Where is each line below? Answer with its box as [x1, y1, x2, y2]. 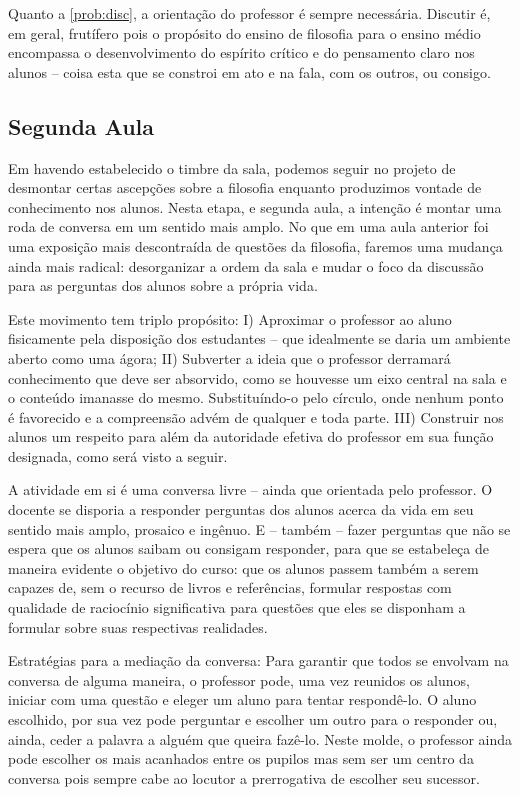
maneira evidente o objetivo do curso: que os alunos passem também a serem [8, 557, 479, 578]
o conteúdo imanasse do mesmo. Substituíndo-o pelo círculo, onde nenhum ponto [8, 387, 504, 408]
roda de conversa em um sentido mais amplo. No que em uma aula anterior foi [8, 216, 489, 237]
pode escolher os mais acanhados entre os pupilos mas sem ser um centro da [8, 748, 474, 769]
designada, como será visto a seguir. [8, 445, 228, 466]
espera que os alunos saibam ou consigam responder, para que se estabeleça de [8, 538, 489, 559]
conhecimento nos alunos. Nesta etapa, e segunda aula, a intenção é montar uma [8, 196, 502, 217]
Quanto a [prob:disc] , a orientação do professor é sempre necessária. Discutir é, [8, 3, 491, 23]
